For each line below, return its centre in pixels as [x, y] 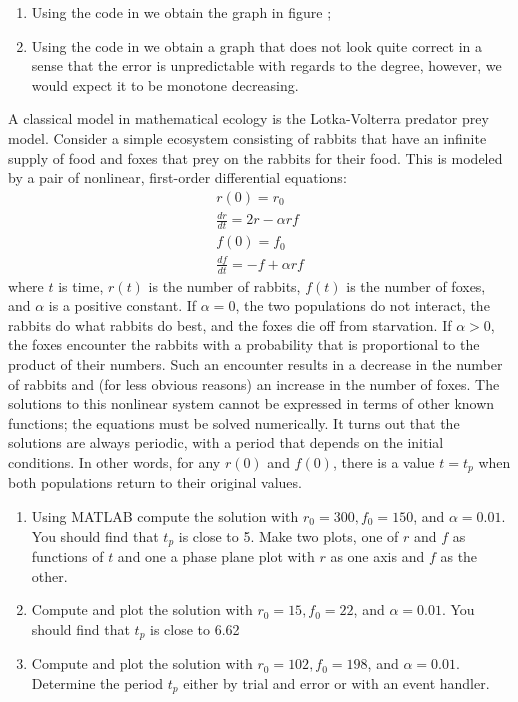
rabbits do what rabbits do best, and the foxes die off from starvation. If [230, 324]
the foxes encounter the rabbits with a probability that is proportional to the [244, 344]
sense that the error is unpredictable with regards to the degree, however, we [266, 65]
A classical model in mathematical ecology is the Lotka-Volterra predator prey [248, 118]
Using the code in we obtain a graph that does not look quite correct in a [257, 45]
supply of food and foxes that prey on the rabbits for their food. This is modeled [255, 157]
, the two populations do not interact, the [362, 305]
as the [459, 556]
